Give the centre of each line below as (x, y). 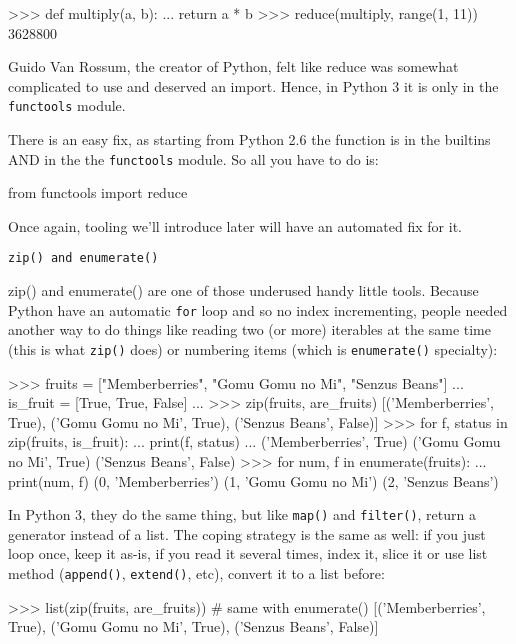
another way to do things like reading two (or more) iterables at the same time (249, 329)
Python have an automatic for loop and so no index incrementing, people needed (258, 309)
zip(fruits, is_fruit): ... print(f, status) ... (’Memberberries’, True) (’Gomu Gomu (254, 441)
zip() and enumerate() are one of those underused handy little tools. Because (243, 290)
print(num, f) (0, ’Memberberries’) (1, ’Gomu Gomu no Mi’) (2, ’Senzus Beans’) (253, 480)
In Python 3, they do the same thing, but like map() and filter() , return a (242, 514)
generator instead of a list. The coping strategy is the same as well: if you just (247, 533)
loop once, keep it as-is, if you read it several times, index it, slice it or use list (248, 553)
